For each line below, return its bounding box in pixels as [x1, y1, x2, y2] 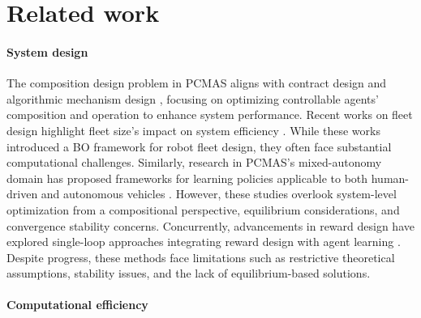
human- [371, 169, 409, 186]
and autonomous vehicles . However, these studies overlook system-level [41, 185, 397, 202]
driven [6, 185, 38, 202]
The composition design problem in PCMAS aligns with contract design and [6, 74, 387, 91]
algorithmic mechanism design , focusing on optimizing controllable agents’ [6, 90, 379, 107]
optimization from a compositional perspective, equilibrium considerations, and [6, 201, 400, 218]
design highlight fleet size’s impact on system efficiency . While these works [6, 121, 380, 138]
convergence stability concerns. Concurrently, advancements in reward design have [6, 217, 415, 234]
